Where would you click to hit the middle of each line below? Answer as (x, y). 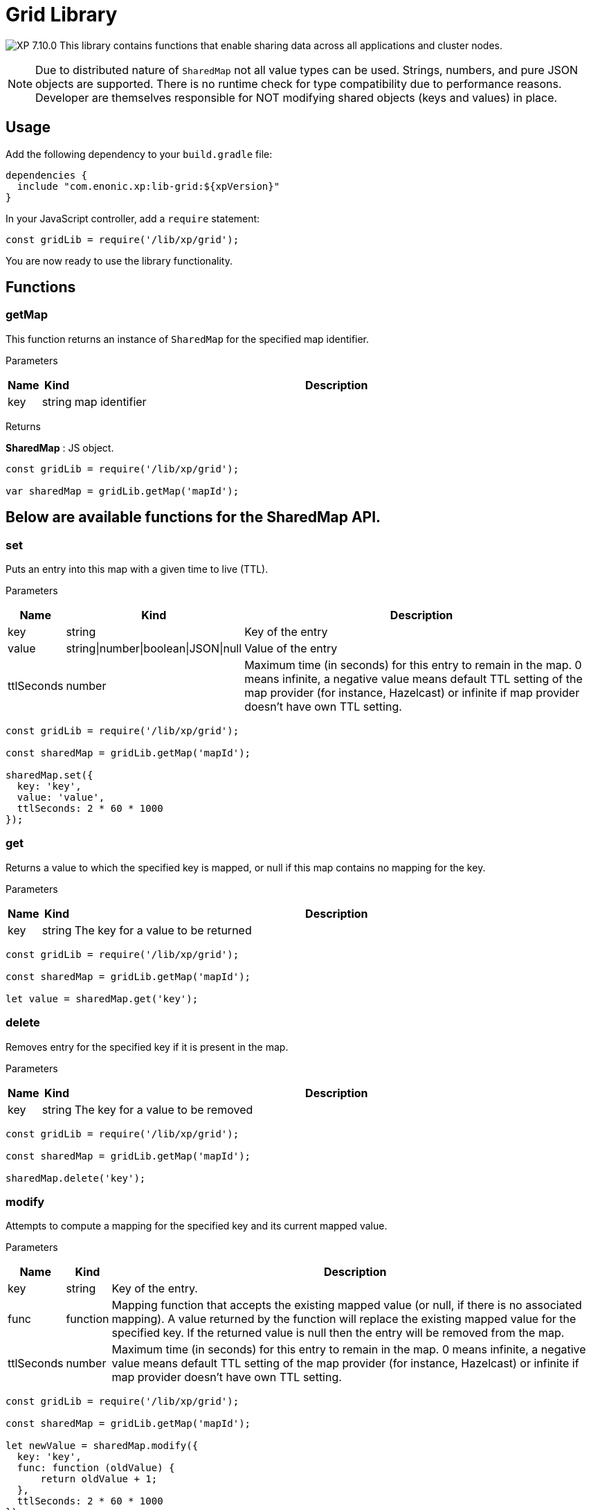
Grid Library (62, 15)
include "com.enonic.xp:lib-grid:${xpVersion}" (148, 186)
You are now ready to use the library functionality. (119, 260)
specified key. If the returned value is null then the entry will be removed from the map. (338, 1333)
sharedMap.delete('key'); (76, 1178)
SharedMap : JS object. (60, 447)
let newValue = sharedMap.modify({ (102, 1446)
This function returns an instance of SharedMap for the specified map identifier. (188, 339)
